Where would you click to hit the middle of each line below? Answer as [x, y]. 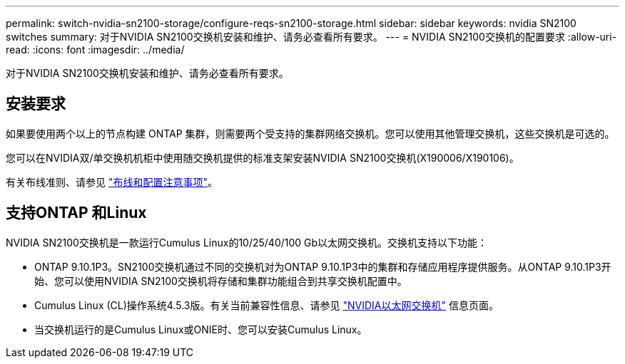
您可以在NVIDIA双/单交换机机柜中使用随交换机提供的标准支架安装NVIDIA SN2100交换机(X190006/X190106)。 [263, 157]
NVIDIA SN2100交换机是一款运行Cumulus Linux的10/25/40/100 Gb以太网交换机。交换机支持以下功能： [247, 242]
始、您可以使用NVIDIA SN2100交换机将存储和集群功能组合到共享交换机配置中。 [221, 281]
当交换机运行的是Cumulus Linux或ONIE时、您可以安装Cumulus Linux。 [201, 329]
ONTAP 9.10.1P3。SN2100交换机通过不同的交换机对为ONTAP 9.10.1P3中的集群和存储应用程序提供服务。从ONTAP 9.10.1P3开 [323, 266]
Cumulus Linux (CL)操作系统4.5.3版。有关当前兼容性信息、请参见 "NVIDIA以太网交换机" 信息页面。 [266, 305]
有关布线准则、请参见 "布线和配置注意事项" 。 [112, 182]
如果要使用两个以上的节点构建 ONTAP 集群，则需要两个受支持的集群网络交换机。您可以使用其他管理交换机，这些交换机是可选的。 [310, 133]
